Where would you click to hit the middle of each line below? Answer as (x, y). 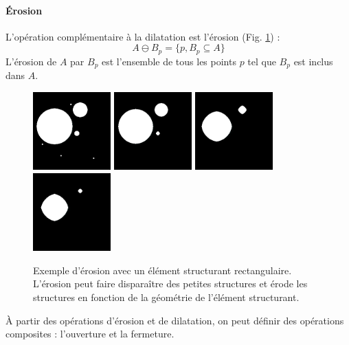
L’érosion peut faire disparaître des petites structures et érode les (170, 283)
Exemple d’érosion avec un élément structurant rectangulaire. (162, 270)
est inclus (313, 61)
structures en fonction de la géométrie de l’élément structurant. (166, 297)
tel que (262, 61)
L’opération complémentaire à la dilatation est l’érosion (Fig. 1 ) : (143, 36)
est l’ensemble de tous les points (169, 61)
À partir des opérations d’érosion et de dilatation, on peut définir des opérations (175, 320)
